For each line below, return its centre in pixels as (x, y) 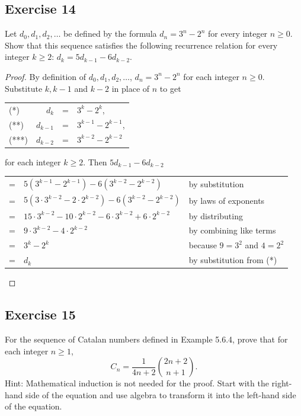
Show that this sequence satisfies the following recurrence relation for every (141, 45)
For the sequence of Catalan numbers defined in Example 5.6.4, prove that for (146, 339)
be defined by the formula (110, 33)
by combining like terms (232, 230)
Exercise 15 (40, 314)
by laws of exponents (227, 200)
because (203, 245)
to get (170, 88)
